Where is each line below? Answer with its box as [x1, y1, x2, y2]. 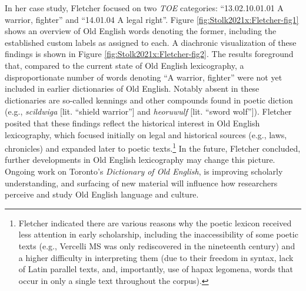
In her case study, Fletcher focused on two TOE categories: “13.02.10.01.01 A [5, 2, 284, 14]
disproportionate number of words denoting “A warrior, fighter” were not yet [5, 71, 282, 83]
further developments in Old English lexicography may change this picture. [5, 153, 275, 166]
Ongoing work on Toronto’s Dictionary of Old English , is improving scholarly [5, 165, 283, 177]
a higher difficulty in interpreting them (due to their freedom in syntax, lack [18, 251, 294, 263]
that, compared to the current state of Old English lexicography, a [5, 59, 244, 71]
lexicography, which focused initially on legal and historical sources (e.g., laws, [5, 128, 287, 141]
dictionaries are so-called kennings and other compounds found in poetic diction [5, 93, 293, 106]
